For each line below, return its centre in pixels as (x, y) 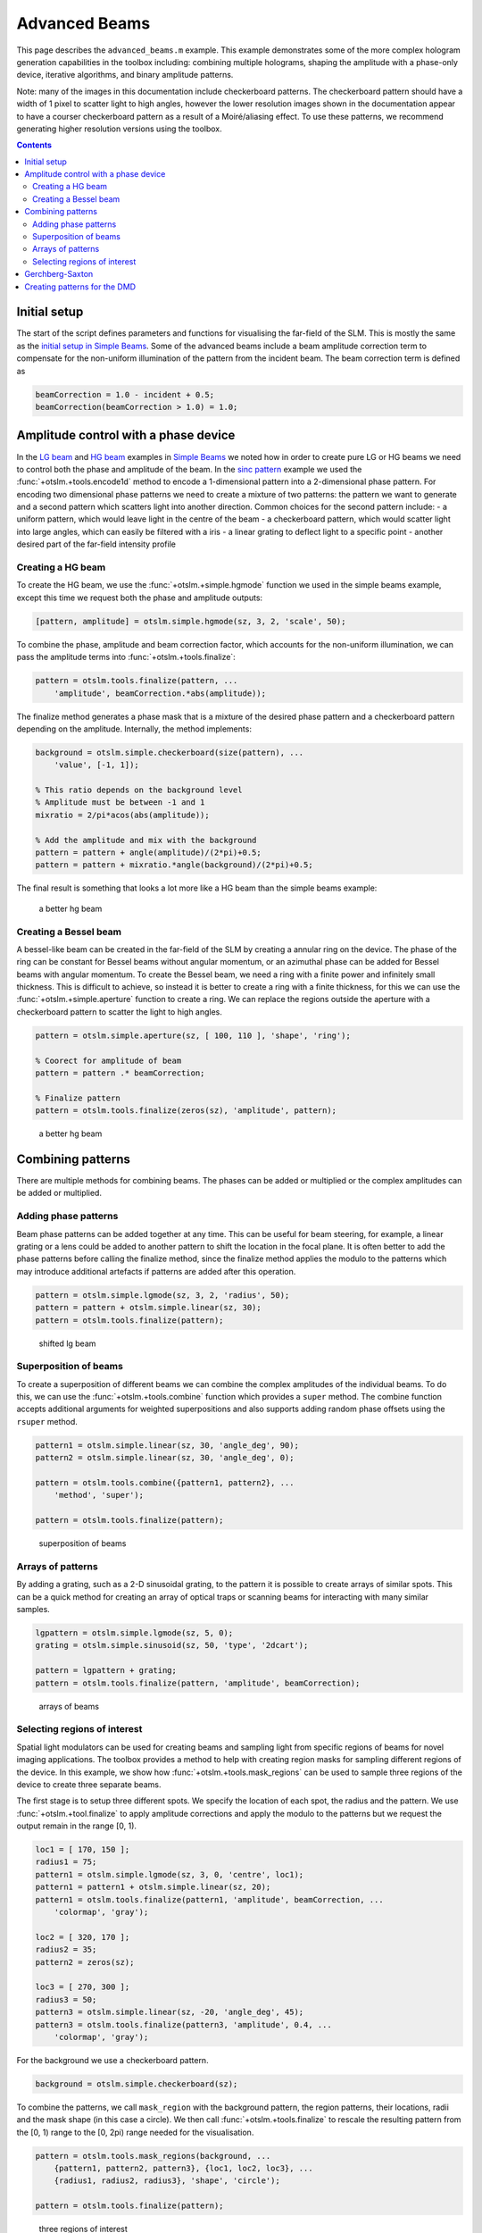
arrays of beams (69, 1706)
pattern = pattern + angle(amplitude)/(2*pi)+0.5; (149, 853)
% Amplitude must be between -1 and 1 (120, 803)
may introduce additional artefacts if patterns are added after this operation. (156, 1271)
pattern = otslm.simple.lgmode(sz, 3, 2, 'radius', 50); (162, 1295)
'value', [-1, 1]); (97, 765)
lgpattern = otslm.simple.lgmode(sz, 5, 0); (134, 1633)
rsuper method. (47, 1421)
